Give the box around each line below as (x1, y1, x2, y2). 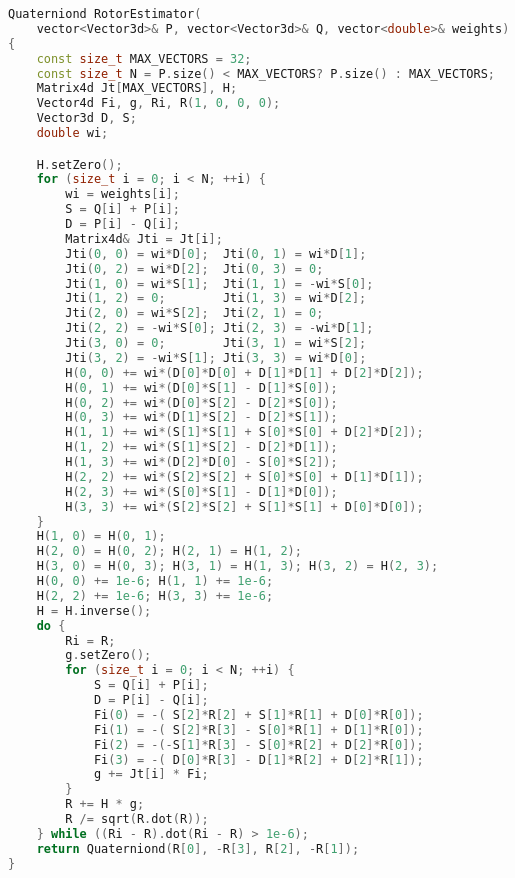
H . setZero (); (36, 157, 123, 172)
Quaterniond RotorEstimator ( (8, 7, 202, 21)
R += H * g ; (65, 797, 145, 812)
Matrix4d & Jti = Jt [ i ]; (65, 231, 223, 246)
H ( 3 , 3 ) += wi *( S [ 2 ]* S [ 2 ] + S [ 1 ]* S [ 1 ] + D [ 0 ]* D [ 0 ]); (65, 499, 424, 514)
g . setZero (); (65, 648, 152, 663)
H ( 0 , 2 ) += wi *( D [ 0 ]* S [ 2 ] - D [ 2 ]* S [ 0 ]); (65, 395, 338, 410)
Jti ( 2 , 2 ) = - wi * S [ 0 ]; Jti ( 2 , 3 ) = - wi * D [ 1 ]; (65, 321, 374, 336)
